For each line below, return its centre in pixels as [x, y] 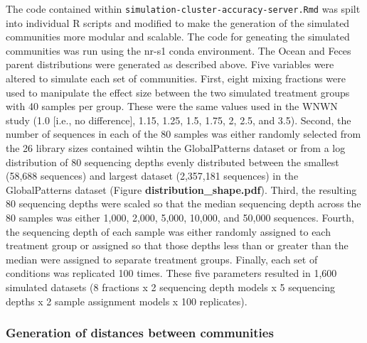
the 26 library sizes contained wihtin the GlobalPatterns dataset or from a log [176, 148]
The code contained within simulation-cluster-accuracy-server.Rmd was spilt [183, 9]
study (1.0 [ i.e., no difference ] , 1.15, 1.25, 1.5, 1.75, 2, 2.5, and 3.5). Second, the [179, 120]
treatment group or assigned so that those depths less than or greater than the [177, 245]
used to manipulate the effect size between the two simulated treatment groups [178, 92]
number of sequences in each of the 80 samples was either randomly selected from [183, 134]
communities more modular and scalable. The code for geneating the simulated [178, 37]
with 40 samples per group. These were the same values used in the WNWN [172, 106]
